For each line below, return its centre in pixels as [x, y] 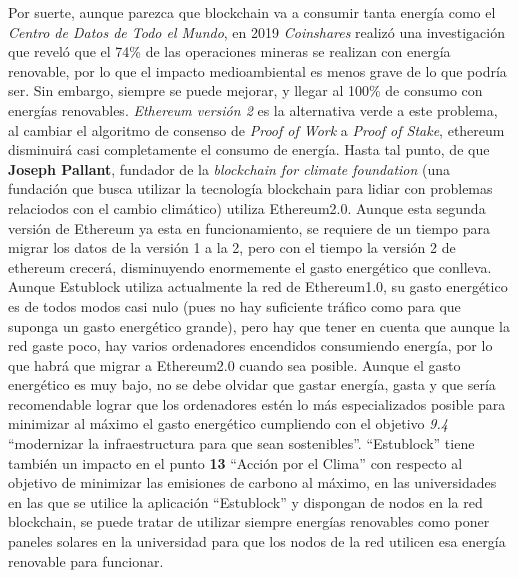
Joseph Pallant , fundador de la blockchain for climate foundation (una [229, 168]
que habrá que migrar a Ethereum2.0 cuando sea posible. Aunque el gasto [234, 364]
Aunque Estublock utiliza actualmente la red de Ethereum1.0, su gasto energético [258, 286]
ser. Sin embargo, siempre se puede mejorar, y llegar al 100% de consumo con [245, 90]
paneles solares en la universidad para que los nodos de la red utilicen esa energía [257, 541]
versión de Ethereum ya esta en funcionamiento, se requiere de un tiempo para [249, 227]
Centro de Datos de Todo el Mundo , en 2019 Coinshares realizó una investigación [256, 31]
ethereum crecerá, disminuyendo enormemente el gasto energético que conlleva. [250, 266]
